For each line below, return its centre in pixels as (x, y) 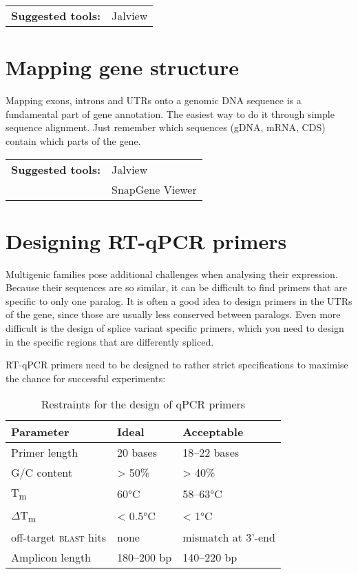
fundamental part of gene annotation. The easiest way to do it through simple (170, 113)
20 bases (137, 453)
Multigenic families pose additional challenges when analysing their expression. (172, 274)
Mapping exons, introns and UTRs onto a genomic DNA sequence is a (154, 100)
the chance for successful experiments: (86, 378)
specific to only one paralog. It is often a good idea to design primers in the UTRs (179, 300)
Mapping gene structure (123, 67)
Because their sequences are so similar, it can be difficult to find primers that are (176, 287)
